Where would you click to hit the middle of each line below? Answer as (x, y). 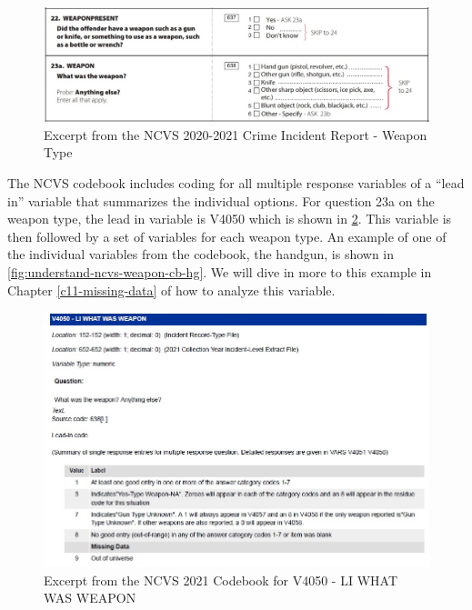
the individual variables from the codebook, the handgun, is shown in (201, 254)
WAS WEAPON (90, 598)
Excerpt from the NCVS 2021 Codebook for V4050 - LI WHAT (221, 580)
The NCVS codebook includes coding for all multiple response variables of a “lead (236, 183)
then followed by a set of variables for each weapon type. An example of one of (227, 236)
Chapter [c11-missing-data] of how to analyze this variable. (171, 290)
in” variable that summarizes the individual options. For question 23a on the (221, 200)
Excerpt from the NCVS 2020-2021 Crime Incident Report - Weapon (236, 134)
